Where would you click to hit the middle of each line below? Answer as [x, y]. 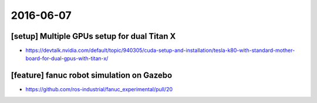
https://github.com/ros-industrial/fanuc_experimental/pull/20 [99, 89]
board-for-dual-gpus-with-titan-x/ [67, 58]
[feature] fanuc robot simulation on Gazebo [92, 76]
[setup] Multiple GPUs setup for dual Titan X [93, 36]
